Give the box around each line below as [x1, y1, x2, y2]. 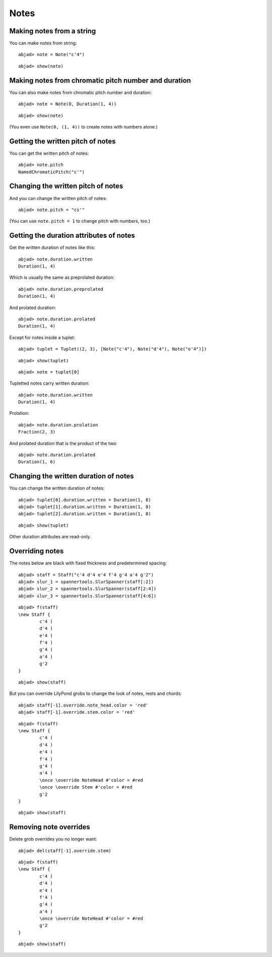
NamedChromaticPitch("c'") [18, 169, 85, 175]
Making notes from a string [9, 27, 96, 35]
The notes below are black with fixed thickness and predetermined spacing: [9, 560, 167, 566]
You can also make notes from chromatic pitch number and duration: [9, 89, 152, 95]
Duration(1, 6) [18, 459, 56, 465]
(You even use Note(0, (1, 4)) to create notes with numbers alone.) [9, 123, 158, 130]
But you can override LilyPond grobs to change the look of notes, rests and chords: [9, 690, 182, 696]
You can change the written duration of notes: [9, 485, 105, 491]
